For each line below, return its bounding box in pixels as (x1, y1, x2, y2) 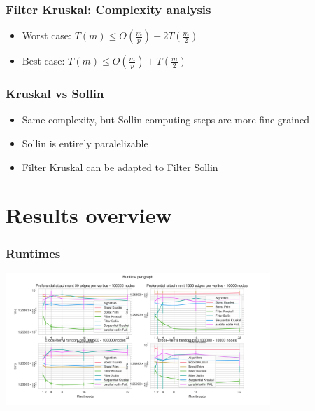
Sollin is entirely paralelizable (22, 136, 148, 151)
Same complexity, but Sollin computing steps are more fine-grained (22, 112, 309, 127)
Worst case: (22, 28, 71, 43)
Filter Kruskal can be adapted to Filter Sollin (22, 159, 218, 174)
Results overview (6, 201, 172, 229)
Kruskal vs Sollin (6, 85, 104, 102)
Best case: (22, 53, 65, 68)
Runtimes (6, 244, 61, 262)
